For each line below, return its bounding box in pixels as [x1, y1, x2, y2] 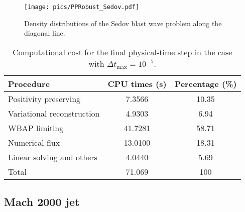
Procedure [8, 77, 50, 89]
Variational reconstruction [8, 107, 100, 119]
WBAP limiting [8, 122, 64, 134]
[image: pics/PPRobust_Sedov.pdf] [24, 4, 140, 11]
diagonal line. [24, 28, 65, 38]
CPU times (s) [107, 77, 167, 89]
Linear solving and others [8, 151, 97, 163]
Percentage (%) [174, 77, 237, 89]
